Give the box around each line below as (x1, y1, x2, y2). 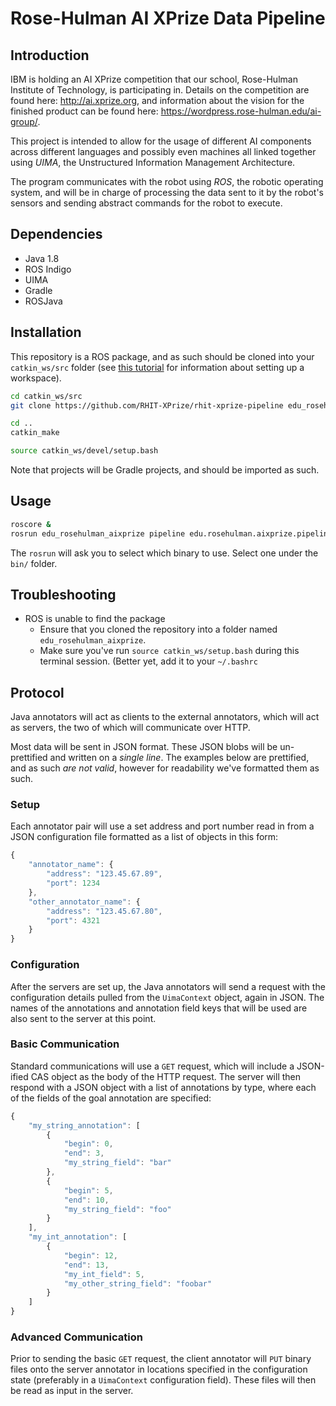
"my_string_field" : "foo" (63, 1204, 172, 1214)
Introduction (10, 47, 90, 64)
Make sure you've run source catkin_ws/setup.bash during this (39, 645, 300, 657)
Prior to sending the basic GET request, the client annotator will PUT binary (10, 1353, 312, 1365)
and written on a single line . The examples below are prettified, (49, 752, 310, 764)
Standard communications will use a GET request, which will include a (10, 1060, 295, 1072)
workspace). (10, 372, 62, 384)
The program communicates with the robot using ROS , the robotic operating (10, 176, 324, 187)
